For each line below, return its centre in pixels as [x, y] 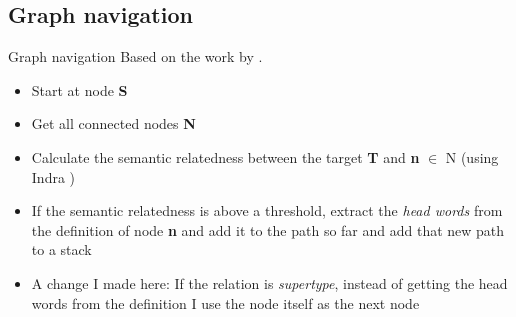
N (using [472, 156]
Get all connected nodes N [113, 123]
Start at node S [79, 89]
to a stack [61, 249]
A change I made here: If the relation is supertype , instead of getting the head [269, 282]
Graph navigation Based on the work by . [135, 56]
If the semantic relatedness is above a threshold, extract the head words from [267, 210]
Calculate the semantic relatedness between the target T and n [225, 156]
